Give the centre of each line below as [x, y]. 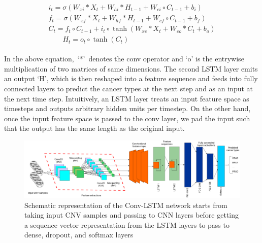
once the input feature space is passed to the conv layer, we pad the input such [127, 118]
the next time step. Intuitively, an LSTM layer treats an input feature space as [127, 98]
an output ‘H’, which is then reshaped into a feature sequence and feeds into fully [131, 78]
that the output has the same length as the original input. [94, 128]
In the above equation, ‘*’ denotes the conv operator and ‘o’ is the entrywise [124, 59]
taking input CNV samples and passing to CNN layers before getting [132, 215]
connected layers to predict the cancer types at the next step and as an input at [128, 88]
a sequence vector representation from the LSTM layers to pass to [127, 224]
